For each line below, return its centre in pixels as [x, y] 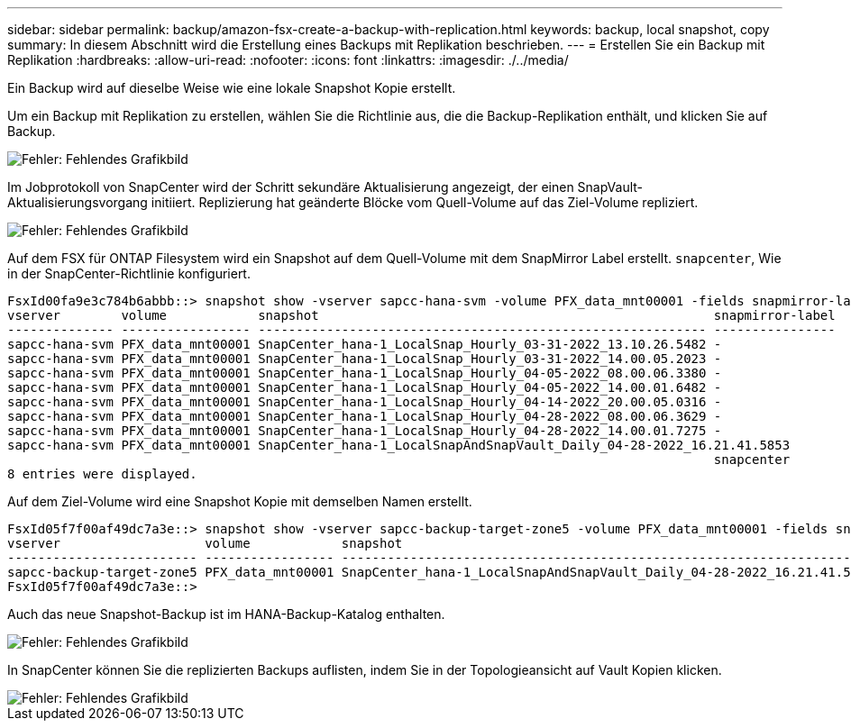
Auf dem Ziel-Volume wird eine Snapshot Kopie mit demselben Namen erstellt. [240, 501]
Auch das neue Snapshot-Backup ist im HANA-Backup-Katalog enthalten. [226, 614]
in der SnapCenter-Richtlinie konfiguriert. [129, 273]
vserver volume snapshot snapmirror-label [421, 315]
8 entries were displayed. [102, 474]
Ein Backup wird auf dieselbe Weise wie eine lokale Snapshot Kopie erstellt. [232, 88]
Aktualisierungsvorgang [78, 202]
